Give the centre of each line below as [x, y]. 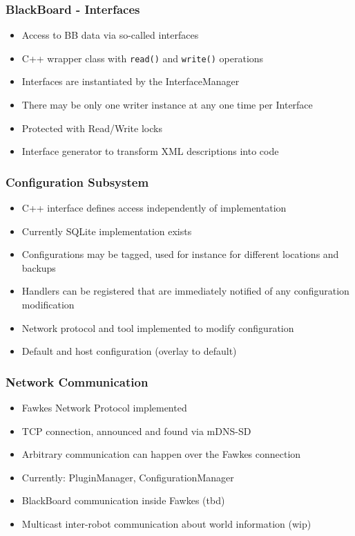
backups [39, 267]
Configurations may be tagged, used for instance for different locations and [180, 254]
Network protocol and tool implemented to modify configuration [158, 327]
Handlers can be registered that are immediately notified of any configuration [185, 291]
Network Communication [77, 381]
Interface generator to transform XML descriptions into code [150, 151]
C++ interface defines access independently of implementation [154, 208]
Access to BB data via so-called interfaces [110, 35]
